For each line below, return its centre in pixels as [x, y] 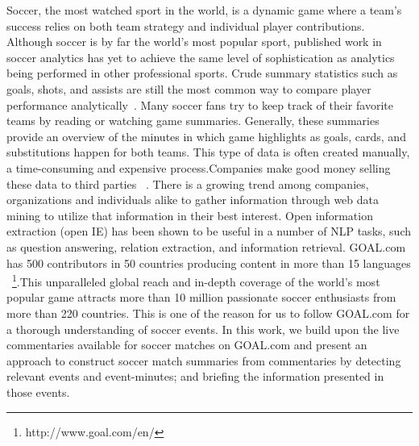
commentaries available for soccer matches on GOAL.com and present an [187, 345]
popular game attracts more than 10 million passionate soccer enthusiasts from [201, 297]
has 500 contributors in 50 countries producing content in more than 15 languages [209, 263]
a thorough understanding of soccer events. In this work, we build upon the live [203, 329]
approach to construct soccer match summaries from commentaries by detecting [204, 360]
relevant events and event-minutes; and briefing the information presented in [195, 376]
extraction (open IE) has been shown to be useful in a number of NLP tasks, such [209, 231]
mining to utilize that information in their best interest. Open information [190, 215]
